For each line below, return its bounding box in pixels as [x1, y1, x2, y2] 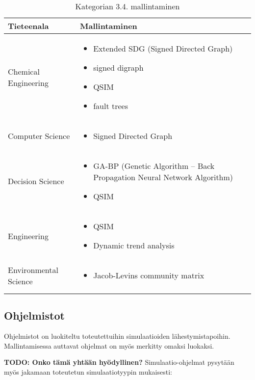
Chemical [8, 66, 40, 77]
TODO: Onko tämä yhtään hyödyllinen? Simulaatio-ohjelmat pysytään [4, 357, 234, 367]
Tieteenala [8, 20, 49, 31]
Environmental [8, 264, 58, 275]
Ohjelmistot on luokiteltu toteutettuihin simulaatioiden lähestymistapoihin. [4, 331, 230, 341]
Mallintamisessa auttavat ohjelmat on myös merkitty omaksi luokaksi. [4, 340, 214, 351]
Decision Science [8, 175, 64, 187]
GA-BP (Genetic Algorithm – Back [93, 160, 215, 171]
